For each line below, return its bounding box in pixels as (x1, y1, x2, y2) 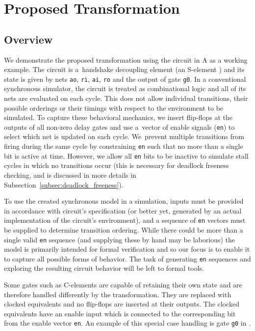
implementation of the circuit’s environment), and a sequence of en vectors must (4, 215, 246, 225)
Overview (4, 31, 53, 47)
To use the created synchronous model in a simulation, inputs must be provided (4, 196, 244, 206)
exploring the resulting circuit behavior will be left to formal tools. (4, 263, 204, 273)
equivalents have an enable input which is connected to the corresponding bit (4, 308, 236, 318)
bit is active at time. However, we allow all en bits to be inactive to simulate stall (4, 150, 249, 161)
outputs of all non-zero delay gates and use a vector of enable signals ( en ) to (4, 121, 235, 132)
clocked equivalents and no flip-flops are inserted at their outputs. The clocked (4, 299, 239, 309)
